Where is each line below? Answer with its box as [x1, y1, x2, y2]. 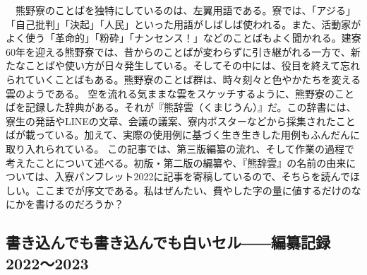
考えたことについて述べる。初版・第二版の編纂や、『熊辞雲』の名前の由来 [6, 155, 347, 170]
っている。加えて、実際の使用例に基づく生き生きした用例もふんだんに [35, 127, 360, 142]
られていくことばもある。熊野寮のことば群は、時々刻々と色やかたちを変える [6, 71, 361, 86]
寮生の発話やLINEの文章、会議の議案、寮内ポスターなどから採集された [6, 113, 336, 128]
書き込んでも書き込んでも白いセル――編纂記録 [6, 231, 330, 253]
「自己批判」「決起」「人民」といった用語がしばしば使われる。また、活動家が [6, 16, 361, 31]
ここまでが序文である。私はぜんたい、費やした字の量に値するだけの [35, 182, 351, 197]
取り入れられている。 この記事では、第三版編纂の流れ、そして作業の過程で [6, 141, 354, 156]
